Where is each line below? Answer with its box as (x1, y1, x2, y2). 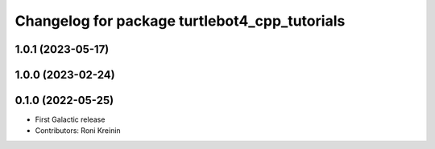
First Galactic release (35, 115, 106, 124)
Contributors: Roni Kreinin (35, 126, 121, 135)
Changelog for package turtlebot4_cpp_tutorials (14, 12, 346, 30)
